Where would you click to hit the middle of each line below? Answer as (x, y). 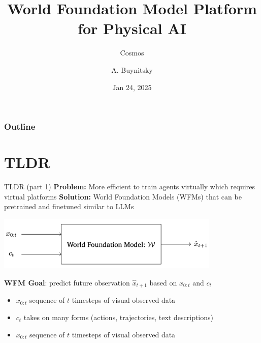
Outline (20, 126)
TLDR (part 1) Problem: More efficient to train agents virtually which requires (129, 187)
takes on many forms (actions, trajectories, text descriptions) (119, 317)
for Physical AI (132, 28)
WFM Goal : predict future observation (67, 282)
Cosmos (132, 53)
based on (163, 282)
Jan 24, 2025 (132, 87)
